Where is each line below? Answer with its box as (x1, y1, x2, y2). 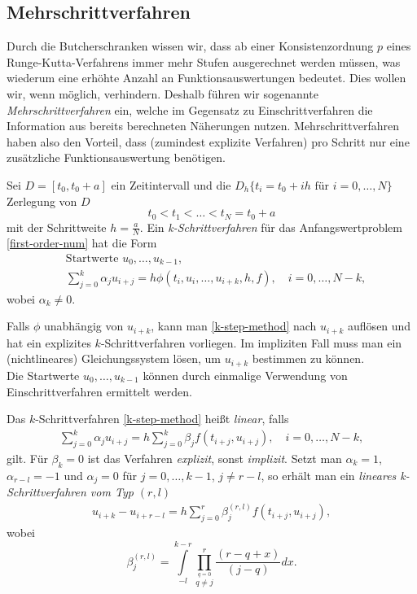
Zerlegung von (7, 192, 77, 209)
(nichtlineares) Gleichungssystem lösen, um (7, 350, 222, 367)
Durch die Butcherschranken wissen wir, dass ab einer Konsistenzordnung (7, 37, 374, 55)
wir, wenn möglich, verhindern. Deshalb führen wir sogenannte (7, 85, 318, 102)
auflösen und (348, 317, 411, 334)
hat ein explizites (7, 334, 91, 351)
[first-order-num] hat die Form (7, 234, 157, 251)
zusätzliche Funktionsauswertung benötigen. (7, 149, 226, 166)
